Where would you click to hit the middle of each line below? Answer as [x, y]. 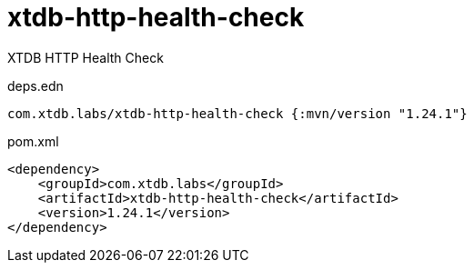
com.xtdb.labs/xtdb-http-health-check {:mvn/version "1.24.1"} [237, 113]
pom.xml [33, 141]
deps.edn [35, 85]
